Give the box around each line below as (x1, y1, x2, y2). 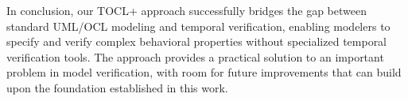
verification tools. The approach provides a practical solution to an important (6, 48, 384, 65)
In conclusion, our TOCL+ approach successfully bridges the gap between (6, 2, 367, 18)
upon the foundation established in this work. (6, 79, 228, 95)
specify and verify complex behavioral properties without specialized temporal (6, 33, 387, 50)
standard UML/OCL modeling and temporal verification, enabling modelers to (6, 17, 391, 34)
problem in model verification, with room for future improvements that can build (6, 64, 402, 80)
